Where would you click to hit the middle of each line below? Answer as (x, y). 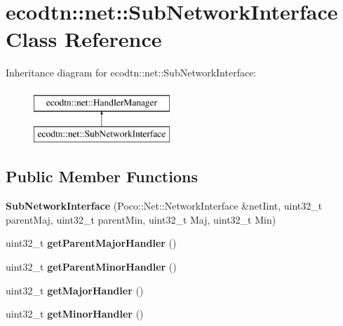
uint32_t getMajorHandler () (75, 290)
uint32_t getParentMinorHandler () (91, 267)
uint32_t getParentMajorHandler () (91, 243)
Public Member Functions (102, 176)
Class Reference (84, 39)
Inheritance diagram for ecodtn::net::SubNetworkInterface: (131, 73)
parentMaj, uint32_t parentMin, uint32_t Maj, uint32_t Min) (141, 219)
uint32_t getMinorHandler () (75, 314)
